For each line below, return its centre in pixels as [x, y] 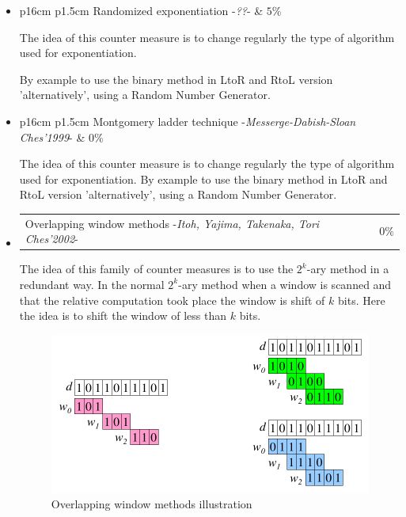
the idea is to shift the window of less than [123, 316]
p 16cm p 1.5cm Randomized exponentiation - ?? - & [141, 10]
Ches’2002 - [51, 239]
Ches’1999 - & [52, 137]
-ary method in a [348, 269]
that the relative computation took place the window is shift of [172, 300]
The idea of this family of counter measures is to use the [156, 269]
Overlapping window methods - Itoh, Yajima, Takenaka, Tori [172, 223]
